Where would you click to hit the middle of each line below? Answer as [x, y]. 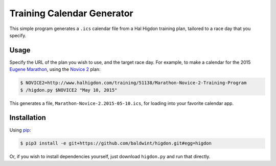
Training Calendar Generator [71, 13]
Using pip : [20, 130]
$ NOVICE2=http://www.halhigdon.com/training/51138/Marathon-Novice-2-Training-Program [133, 83]
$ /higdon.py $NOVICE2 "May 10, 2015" [69, 90]
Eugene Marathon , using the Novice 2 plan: [55, 69]
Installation [28, 118]
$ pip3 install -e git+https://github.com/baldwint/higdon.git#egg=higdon [116, 143]
